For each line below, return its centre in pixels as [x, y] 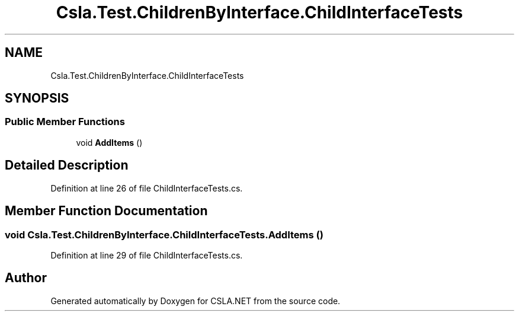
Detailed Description [67, 165]
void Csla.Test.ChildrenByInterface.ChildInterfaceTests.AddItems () [164, 234]
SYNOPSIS [37, 98]
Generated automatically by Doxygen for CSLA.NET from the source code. [196, 301]
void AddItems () [109, 142]
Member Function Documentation [106, 211]
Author [26, 278]
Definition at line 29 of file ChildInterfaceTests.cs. [147, 255]
